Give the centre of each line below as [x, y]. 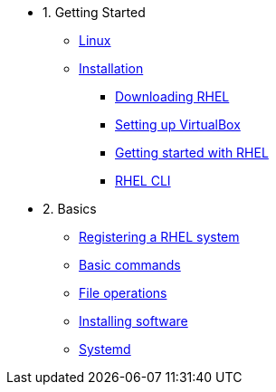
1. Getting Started [94, 12]
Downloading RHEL [172, 96]
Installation [111, 68]
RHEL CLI [143, 181]
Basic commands [130, 265]
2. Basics [70, 209]
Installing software [133, 321]
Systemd [105, 349]
